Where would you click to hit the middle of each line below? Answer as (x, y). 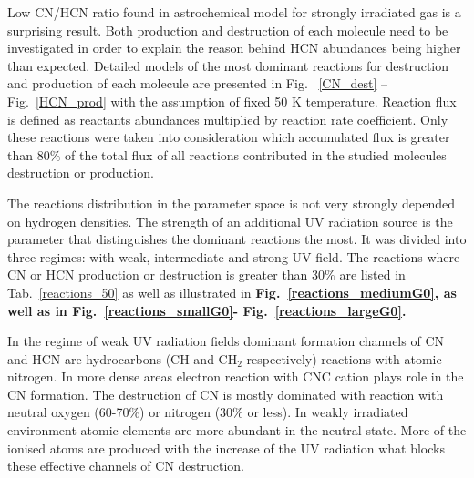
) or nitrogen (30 (186, 412)
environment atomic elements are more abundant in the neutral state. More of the (237, 430)
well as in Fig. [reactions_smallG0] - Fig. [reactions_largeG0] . (207, 310)
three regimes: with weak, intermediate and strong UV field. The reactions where (234, 256)
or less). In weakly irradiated (328, 412)
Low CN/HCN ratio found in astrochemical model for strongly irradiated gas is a (234, 12)
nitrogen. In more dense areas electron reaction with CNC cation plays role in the (236, 376)
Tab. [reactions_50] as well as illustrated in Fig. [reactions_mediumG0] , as (232, 292)
